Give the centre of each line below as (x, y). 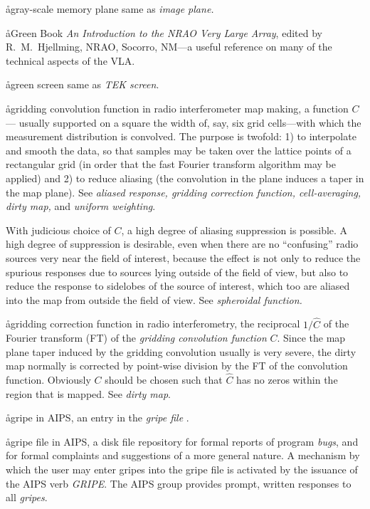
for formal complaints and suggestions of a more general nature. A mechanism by (183, 455)
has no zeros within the (287, 380)
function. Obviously (48, 380)
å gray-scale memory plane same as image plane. (110, 9)
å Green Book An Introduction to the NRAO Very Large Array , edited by (164, 32)
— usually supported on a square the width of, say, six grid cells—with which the (184, 122)
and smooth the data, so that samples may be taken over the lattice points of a (179, 150)
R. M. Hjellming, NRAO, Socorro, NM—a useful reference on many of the (169, 47)
